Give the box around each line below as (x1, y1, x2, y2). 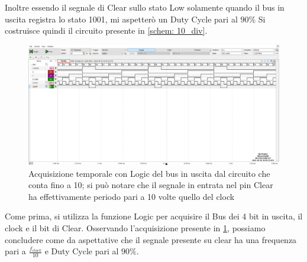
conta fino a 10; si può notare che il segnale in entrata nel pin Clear (28, 179, 273, 191)
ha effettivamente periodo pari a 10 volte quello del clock (28, 190, 235, 202)
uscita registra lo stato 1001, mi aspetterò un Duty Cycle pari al (5, 12, 238, 25)
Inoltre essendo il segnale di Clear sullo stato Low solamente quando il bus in (5, 1, 285, 13)
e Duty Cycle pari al (44, 245, 119, 257)
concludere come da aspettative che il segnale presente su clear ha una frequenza (5, 233, 297, 245)
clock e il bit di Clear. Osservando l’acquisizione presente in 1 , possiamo (5, 222, 266, 234)
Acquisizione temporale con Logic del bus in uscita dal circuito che (28, 167, 270, 179)
